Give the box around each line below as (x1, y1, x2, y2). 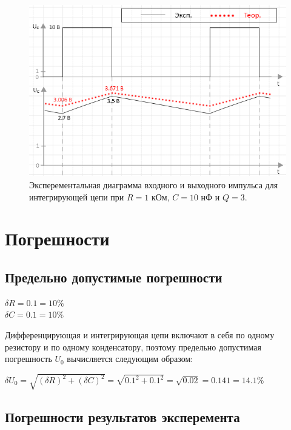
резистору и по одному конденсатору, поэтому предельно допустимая (5, 340, 261, 353)
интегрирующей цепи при (29, 190, 124, 203)
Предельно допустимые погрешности (5, 267, 222, 286)
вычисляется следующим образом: (67, 352, 193, 365)
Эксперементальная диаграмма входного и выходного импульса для (29, 179, 278, 191)
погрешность (5, 352, 52, 365)
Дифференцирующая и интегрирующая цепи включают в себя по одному (5, 328, 275, 341)
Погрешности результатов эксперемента (5, 407, 240, 426)
